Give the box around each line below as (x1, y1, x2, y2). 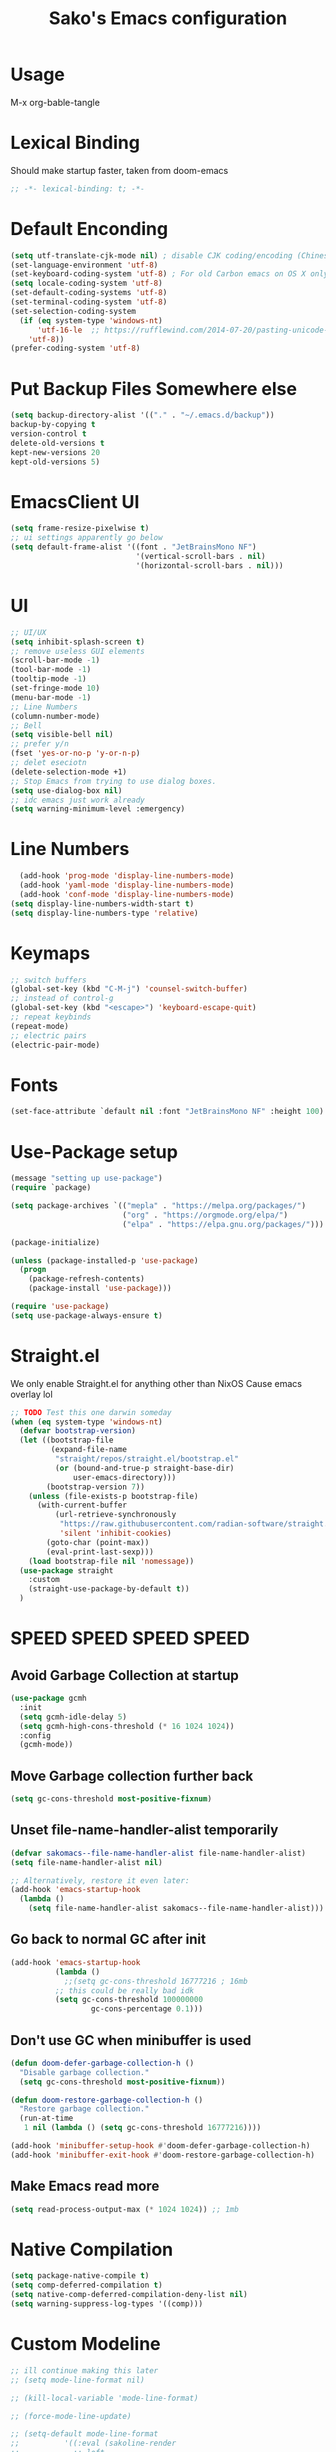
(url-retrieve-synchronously (54, 1510, 177, 1520)
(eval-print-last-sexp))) (46, 1547, 155, 1557)
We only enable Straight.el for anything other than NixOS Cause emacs (10, 1377, 303, 1389)
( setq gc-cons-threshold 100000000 (54, 1995, 203, 2005)
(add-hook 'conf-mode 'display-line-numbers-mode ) (19, 889, 235, 899)
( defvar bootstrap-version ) (19, 1426, 137, 1436)
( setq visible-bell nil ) (10, 730, 114, 740)
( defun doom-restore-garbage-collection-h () (10, 2095, 203, 2105)
